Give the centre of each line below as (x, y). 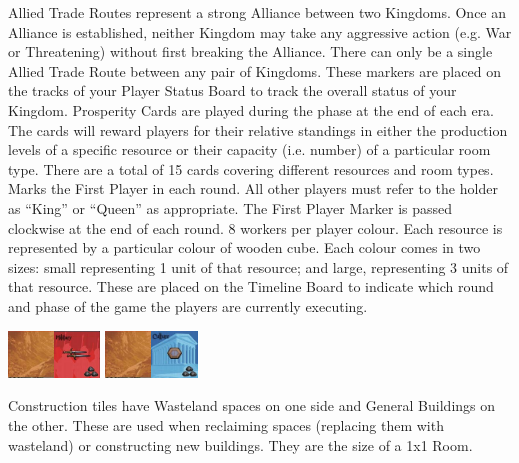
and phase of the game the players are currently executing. (188, 305)
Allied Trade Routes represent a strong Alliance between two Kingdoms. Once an (257, 12)
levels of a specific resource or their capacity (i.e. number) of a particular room (249, 149)
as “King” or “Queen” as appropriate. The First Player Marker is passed (230, 207)
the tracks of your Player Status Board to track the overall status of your (232, 90)
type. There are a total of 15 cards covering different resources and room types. (251, 168)
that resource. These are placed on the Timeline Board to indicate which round (251, 286)
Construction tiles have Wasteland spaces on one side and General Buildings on (252, 405)
